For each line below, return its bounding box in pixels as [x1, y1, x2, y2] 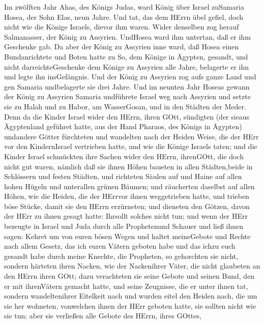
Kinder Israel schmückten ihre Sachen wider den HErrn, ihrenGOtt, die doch [4, 151, 244, 161]
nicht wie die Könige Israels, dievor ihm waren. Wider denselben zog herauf [4, 21, 239, 32]
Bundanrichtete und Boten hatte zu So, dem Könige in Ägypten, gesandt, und [4, 51, 248, 62]
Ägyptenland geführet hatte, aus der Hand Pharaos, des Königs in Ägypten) [4, 121, 242, 132]
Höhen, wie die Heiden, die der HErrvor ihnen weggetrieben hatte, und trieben [4, 191, 249, 201]
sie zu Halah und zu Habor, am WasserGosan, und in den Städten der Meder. [4, 101, 246, 111]
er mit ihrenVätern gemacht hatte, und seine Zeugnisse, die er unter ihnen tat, [4, 280, 248, 291]
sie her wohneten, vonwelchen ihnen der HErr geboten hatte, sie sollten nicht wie [4, 300, 256, 311]
